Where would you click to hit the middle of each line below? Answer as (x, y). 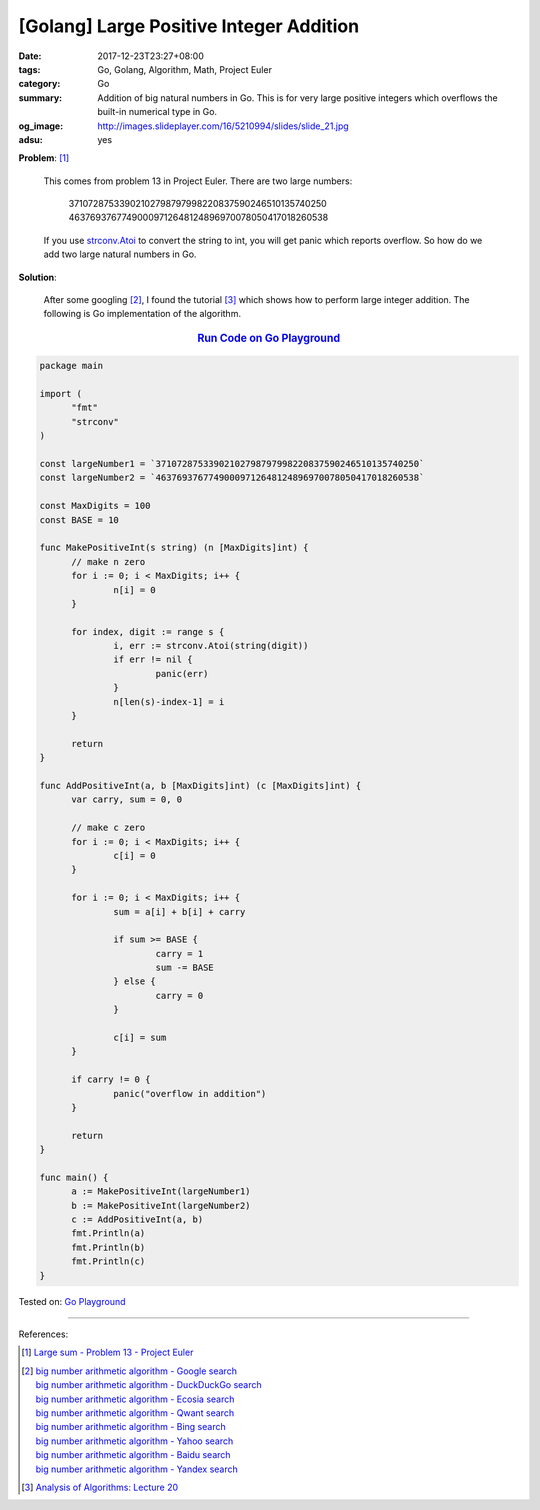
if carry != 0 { (111, 1079)
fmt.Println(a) (108, 1233)
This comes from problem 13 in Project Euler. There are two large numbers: (198, 181)
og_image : (41, 126)
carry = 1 (179, 953)
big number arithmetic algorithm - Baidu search (133, 1455)
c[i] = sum (140, 1038)
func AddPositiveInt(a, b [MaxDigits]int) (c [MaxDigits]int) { (200, 785)
